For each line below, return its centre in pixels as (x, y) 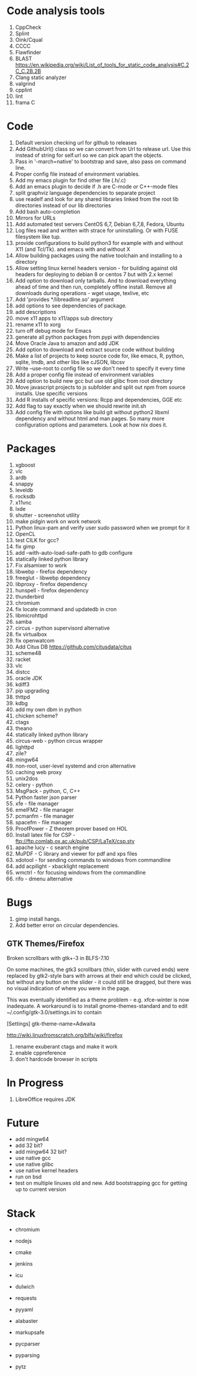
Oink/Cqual (29, 40)
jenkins (24, 1264)
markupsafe (30, 1332)
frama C (25, 102)
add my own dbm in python (48, 709)
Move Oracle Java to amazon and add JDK (67, 343)
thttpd (22, 697)
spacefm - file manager (44, 822)
